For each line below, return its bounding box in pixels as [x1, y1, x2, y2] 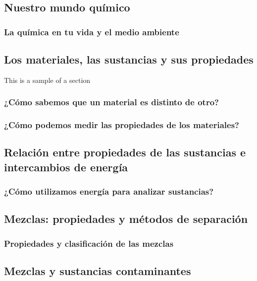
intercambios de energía [4, 159, 128, 174]
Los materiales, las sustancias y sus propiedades [4, 51, 254, 67]
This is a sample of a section [4, 74, 91, 85]
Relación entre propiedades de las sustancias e [4, 144, 246, 160]
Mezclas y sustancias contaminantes [4, 263, 191, 278]
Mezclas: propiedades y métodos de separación [4, 211, 248, 226]
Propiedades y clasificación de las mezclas [4, 237, 174, 249]
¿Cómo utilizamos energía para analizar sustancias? [4, 185, 214, 197]
